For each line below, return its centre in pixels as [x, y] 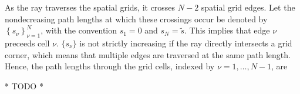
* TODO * [24, 85]
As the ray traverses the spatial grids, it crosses [90, 7]
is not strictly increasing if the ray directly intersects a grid [186, 43]
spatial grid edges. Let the [248, 7]
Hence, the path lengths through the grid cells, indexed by [110, 66]
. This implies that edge [227, 30]
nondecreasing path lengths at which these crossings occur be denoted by [136, 19]
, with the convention [79, 30]
